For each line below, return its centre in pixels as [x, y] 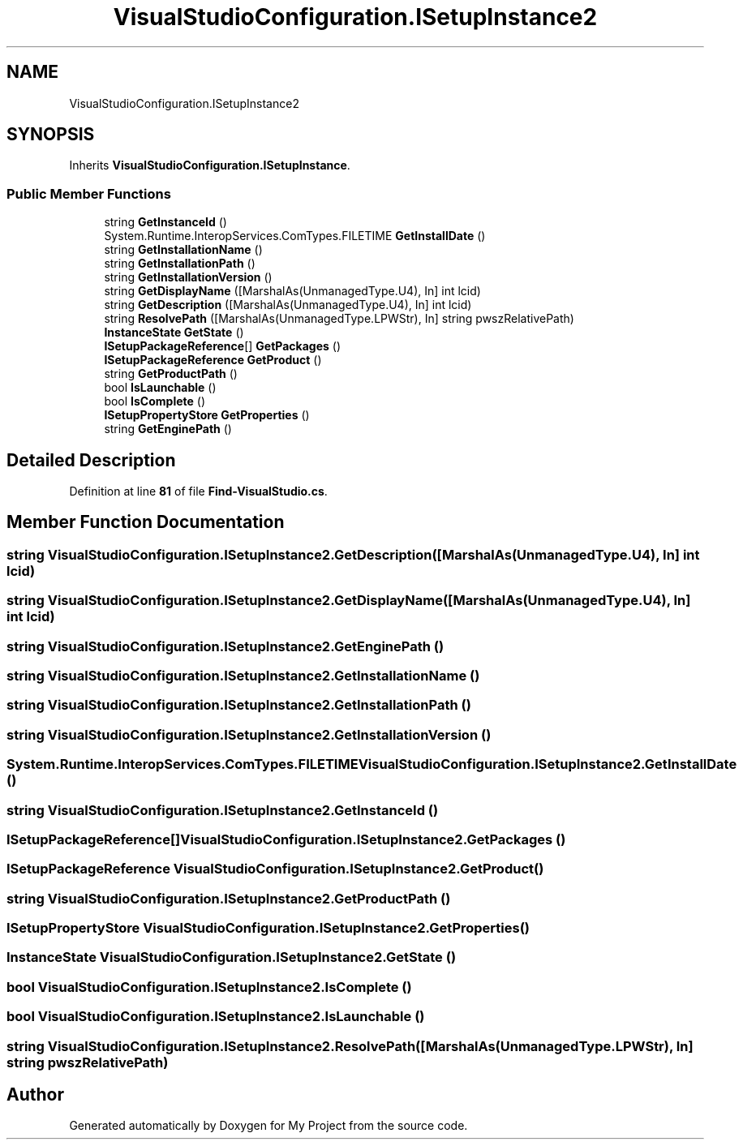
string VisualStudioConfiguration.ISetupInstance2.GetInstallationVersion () [249, 734]
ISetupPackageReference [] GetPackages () [223, 346]
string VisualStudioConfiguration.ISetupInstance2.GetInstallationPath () [239, 705]
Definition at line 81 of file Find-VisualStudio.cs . [198, 491]
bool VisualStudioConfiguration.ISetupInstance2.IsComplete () [209, 987]
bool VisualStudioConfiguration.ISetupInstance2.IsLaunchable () [216, 1017]
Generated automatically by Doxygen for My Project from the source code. [268, 1126]
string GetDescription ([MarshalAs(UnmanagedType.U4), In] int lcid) [288, 305]
